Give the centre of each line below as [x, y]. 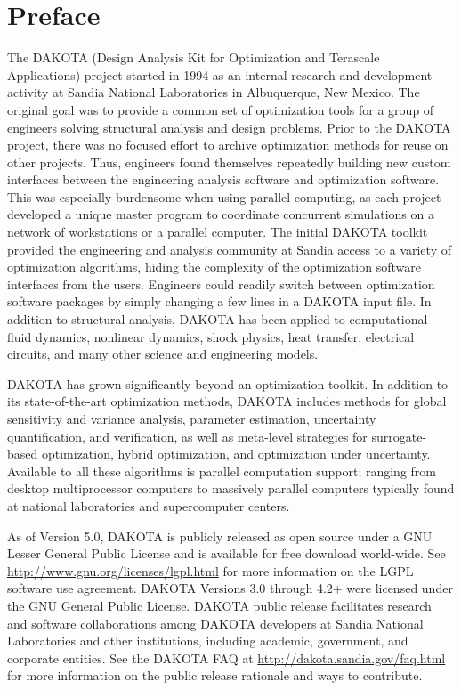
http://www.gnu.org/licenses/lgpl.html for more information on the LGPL [210, 570]
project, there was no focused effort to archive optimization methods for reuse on [228, 145]
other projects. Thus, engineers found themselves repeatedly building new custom [229, 162]
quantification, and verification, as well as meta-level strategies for [187, 436]
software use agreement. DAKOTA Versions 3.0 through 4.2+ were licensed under [230, 588]
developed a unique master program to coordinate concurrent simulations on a [221, 214]
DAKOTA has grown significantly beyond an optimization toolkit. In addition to [228, 383]
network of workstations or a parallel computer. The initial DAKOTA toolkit [218, 232]
